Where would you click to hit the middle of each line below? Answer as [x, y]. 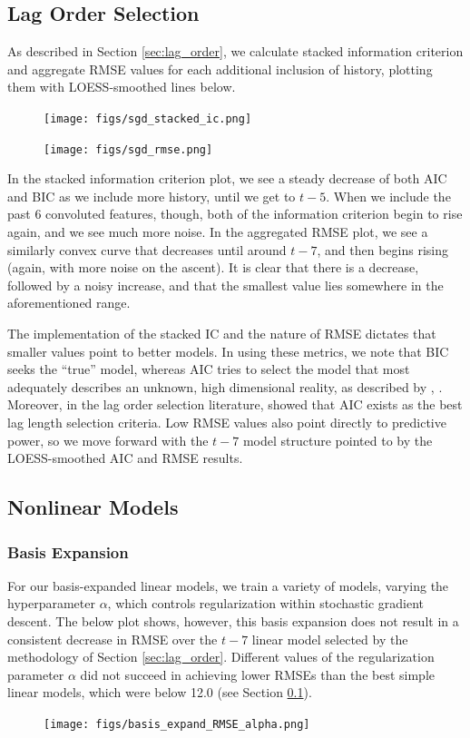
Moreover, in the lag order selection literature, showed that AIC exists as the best [235, 404]
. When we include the [388, 196]
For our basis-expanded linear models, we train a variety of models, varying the [228, 585]
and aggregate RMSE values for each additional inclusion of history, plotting [220, 69]
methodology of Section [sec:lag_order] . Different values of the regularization [221, 657]
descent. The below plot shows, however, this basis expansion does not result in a [233, 620]
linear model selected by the [330, 639]
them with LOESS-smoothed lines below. [122, 87]
